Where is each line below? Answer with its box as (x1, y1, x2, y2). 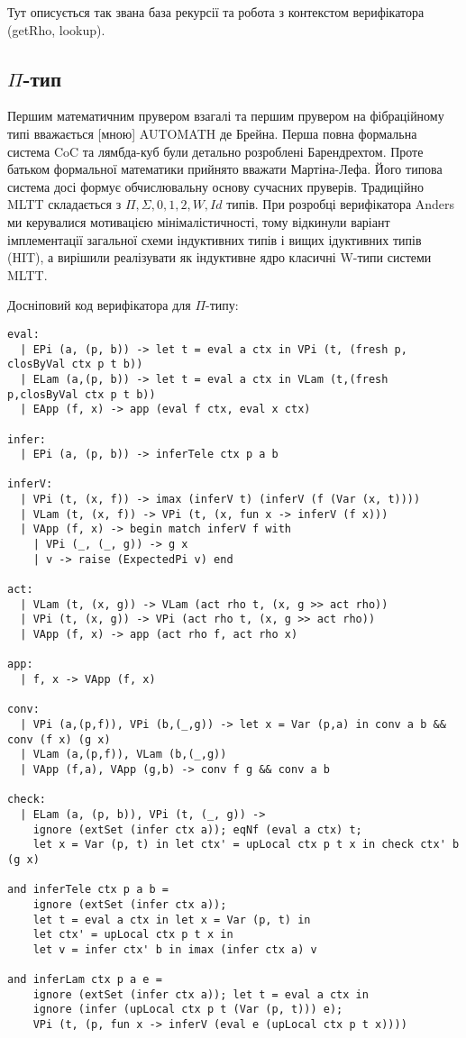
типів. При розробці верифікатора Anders (226, 195, 455, 214)
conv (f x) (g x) (7, 733, 111, 746)
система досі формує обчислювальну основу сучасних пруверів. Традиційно (7, 177, 424, 196)
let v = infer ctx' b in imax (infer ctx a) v (32, 942, 317, 956)
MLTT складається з (7, 195, 122, 214)
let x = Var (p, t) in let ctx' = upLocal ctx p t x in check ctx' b (32, 838, 460, 851)
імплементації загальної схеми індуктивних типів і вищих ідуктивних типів (7, 230, 422, 249)
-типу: (206, 296, 239, 314)
